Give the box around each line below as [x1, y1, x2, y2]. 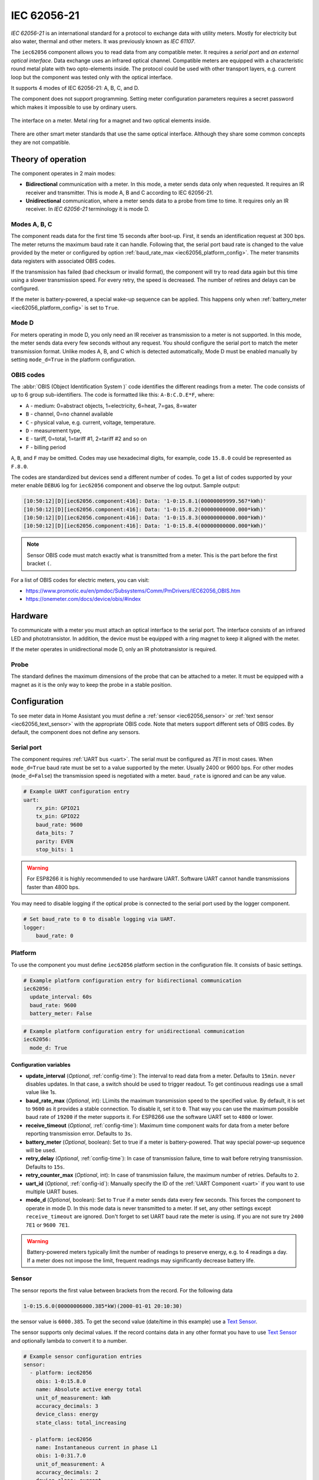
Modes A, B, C [11, 220, 53, 229]
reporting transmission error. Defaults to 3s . [25, 1130, 133, 1137]
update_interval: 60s [30, 993, 93, 1000]
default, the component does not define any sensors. [11, 729, 141, 736]
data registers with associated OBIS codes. [11, 258, 116, 265]
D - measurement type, [25, 427, 82, 434]
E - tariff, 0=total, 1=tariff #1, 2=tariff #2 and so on [25, 435, 147, 442]
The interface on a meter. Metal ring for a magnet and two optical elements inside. [11, 117, 211, 124]
